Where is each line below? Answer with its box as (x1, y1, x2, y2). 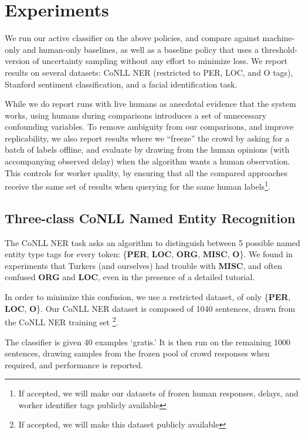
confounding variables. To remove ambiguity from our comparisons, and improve (5, 120, 294, 133)
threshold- (261, 43, 298, 55)
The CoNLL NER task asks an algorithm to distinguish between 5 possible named (5, 236, 300, 248)
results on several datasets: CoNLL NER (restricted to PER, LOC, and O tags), (5, 66, 293, 78)
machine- (262, 32, 295, 44)
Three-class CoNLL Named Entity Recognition (5, 208, 296, 227)
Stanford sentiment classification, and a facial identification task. (5, 78, 238, 90)
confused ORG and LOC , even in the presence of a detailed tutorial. (5, 271, 255, 283)
